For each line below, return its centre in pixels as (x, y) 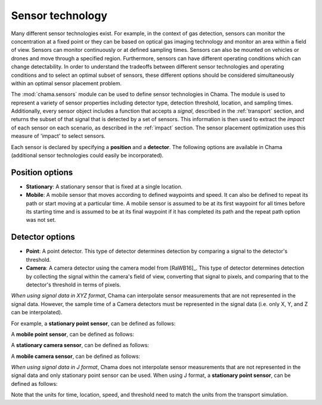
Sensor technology (59, 16)
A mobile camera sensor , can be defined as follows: (75, 356)
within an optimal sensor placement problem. (66, 83)
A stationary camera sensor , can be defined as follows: (80, 345)
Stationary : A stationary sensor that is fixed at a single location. (104, 186)
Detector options (43, 237)
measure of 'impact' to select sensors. (58, 136)
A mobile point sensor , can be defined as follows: (72, 334)
